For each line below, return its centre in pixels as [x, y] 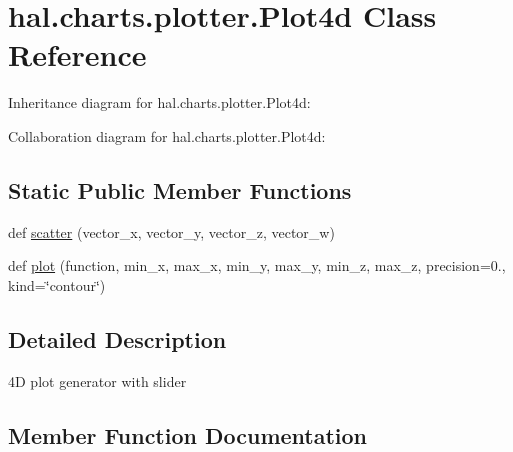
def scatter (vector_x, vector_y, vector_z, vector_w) [171, 231]
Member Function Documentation [188, 434]
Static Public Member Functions [180, 189]
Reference [77, 54]
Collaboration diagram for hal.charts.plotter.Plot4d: [167, 135]
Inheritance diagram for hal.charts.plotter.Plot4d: [159, 102]
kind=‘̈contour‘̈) [57, 284]
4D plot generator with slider [97, 380]
